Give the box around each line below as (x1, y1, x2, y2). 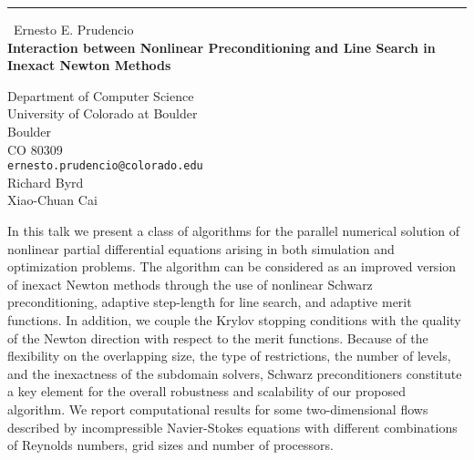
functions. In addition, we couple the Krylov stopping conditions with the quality (7, 310, 461, 329)
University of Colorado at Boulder (7, 104, 198, 123)
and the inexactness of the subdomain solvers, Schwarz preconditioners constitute (7, 363, 462, 383)
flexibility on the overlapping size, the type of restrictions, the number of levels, (7, 346, 451, 365)
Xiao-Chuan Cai (7, 190, 98, 210)
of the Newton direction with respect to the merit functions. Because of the (7, 328, 428, 347)
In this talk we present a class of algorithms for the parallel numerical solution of (7, 221, 460, 240)
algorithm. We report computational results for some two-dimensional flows (7, 399, 428, 418)
